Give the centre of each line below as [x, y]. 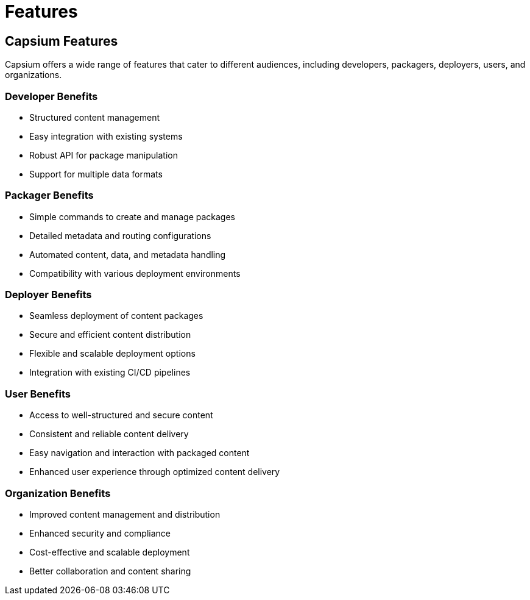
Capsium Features [62, 41]
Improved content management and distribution [125, 514]
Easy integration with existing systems [106, 136]
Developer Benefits [51, 96]
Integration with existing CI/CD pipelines [110, 373]
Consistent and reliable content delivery [109, 434]
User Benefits [38, 394]
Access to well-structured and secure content [121, 415]
